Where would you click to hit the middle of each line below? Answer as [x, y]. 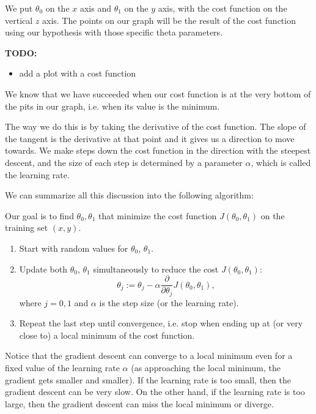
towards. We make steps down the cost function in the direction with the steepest [158, 150]
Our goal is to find [39, 215]
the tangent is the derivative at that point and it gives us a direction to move [150, 138]
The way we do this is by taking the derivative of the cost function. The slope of [156, 126]
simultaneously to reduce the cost [156, 269]
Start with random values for [74, 248]
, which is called [281, 162]
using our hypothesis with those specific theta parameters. [114, 32]
